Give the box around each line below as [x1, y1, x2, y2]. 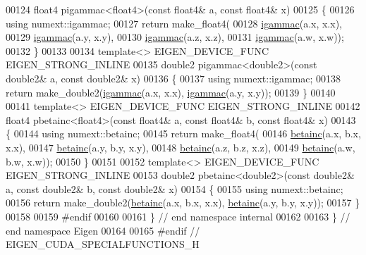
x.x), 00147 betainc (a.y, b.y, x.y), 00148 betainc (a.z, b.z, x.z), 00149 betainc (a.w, [6, 139, 355, 154]
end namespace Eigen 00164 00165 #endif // [6, 223, 200, 237]
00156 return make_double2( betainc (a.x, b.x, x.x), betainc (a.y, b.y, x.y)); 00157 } [6, 195, 360, 210]
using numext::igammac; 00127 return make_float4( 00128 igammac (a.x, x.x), [6, 15, 342, 30]
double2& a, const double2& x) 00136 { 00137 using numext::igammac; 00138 [6, 70, 341, 85]
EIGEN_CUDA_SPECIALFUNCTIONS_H [6, 237, 200, 251]
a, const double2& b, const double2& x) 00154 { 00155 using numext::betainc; [6, 181, 343, 196]
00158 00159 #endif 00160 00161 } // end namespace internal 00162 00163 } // [6, 209, 350, 223]
